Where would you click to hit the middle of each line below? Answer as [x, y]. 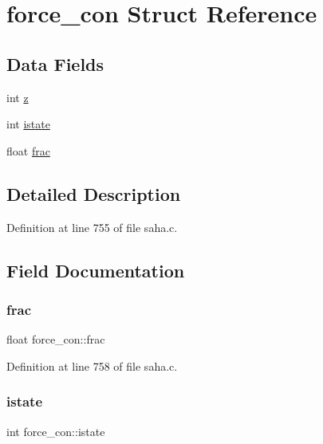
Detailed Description [94, 193]
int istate [28, 124]
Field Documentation [96, 270]
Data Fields [55, 63]
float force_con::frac [56, 339]
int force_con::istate [56, 431]
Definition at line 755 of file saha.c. [92, 227]
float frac [28, 150]
